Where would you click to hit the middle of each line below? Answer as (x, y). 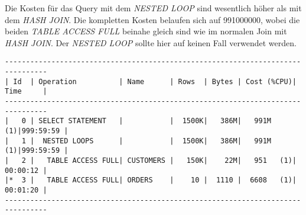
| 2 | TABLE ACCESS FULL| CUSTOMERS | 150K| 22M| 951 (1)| (151, 160)
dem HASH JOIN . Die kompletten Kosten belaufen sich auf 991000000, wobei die (152, 19)
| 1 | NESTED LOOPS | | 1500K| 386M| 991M (138, 141)
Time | (26, 92)
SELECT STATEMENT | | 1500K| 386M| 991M (155, 121)
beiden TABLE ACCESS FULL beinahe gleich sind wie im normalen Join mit (146, 31)
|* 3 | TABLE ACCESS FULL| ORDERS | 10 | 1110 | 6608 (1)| (151, 180)
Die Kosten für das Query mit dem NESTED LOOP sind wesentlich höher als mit (153, 8)
